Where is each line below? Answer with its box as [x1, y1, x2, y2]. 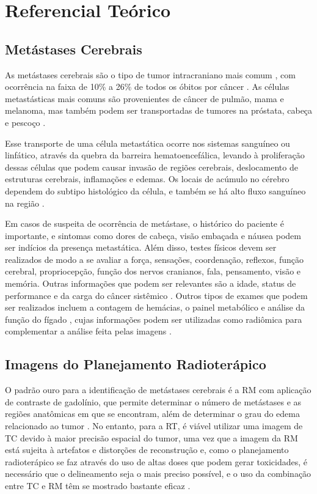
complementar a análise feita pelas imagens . [5, 325, 172, 337]
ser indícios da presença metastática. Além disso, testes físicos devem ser [5, 241, 277, 254]
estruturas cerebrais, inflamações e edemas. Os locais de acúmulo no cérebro [5, 172, 290, 185]
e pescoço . [5, 116, 46, 128]
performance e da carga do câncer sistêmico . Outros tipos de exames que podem [5, 289, 308, 301]
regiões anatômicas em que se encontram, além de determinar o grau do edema [5, 407, 300, 420]
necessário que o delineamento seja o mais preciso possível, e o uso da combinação [5, 467, 312, 480]
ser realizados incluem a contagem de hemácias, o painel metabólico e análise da [5, 301, 305, 314]
